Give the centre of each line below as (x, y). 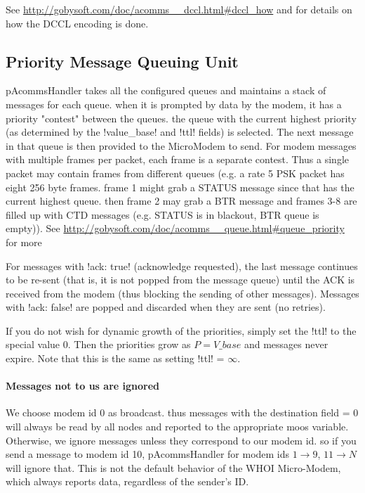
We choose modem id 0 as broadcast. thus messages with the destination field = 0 (182, 412)
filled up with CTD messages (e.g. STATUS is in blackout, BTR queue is (162, 214)
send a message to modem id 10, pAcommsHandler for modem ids (148, 454)
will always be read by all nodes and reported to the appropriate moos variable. (177, 427)
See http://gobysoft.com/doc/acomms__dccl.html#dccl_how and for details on (179, 9)
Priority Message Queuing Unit (122, 61)
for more (24, 242)
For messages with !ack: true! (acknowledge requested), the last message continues (182, 265)
